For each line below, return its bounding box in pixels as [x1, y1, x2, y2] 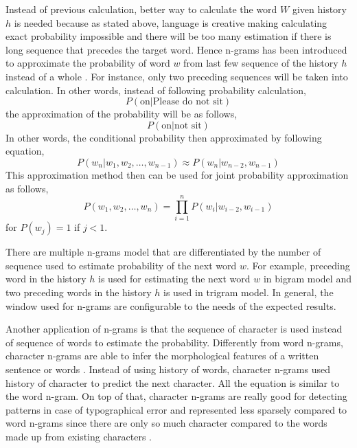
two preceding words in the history [5, 285, 152, 300]
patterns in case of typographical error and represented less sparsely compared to [5, 402, 347, 416]
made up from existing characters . [5, 429, 152, 443]
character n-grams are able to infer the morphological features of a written [5, 348, 319, 363]
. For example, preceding [246, 258, 350, 272]
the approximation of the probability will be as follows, [5, 107, 238, 121]
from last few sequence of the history [183, 56, 338, 70]
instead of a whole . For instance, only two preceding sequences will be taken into [5, 69, 348, 83]
